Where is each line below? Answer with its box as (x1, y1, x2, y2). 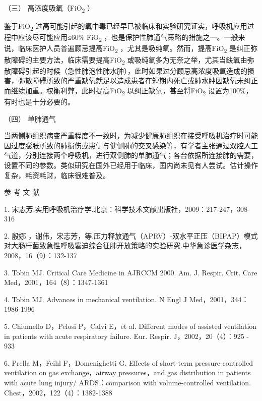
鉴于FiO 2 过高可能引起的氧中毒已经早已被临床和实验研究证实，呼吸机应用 (4, 21, 247, 32)
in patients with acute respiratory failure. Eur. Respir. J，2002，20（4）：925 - (4, 330, 249, 341)
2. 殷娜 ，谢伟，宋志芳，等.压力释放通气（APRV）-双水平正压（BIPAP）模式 (4, 230, 258, 241)
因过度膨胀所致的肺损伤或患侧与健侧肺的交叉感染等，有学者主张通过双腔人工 (4, 140, 258, 150)
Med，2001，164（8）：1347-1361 (4, 277, 108, 288)
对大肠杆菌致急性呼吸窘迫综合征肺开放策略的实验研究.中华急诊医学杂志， (4, 240, 246, 251)
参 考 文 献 (4, 187, 39, 197)
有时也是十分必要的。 (4, 96, 75, 106)
